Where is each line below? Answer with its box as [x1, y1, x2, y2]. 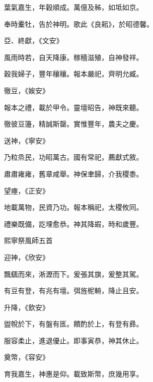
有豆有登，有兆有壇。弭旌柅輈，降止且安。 [4, 285, 143, 296]
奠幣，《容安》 [4, 352, 49, 362]
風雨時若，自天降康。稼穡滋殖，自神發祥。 [4, 52, 143, 62]
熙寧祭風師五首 [4, 235, 53, 246]
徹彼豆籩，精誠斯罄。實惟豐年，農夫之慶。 [4, 119, 143, 129]
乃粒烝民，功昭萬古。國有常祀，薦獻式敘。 [4, 152, 143, 162]
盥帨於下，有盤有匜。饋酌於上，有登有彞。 [4, 318, 143, 329]
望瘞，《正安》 [4, 185, 49, 195]
